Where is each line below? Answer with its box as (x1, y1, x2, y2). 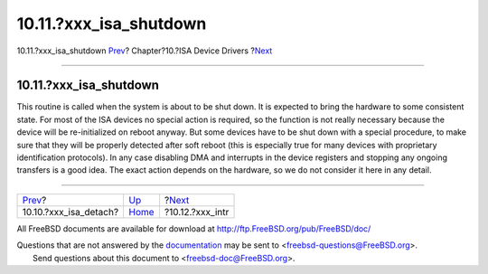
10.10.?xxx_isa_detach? (22, 205, 119, 218)
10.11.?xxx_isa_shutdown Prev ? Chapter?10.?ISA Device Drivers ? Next (16, 45, 273, 56)
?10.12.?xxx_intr (164, 205, 230, 218)
